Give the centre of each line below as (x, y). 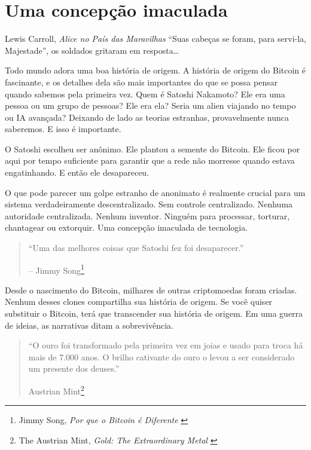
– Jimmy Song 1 (56, 269)
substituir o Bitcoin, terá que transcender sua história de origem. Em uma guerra (154, 313)
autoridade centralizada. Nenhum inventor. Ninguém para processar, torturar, (147, 215)
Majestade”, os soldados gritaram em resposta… (92, 50)
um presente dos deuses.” (74, 368)
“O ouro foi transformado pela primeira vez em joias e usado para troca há (166, 345)
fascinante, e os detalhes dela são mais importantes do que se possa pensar (141, 82)
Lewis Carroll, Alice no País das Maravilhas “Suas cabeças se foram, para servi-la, (155, 39)
